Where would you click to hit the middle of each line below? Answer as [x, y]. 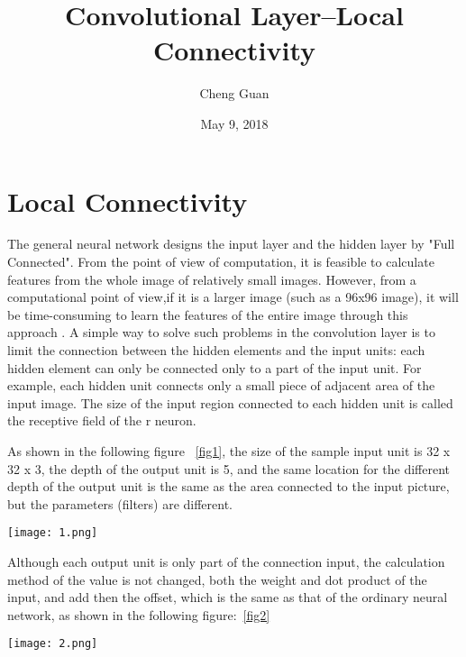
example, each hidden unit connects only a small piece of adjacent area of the [221, 385]
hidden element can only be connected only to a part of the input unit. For [215, 367]
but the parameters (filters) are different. [120, 503]
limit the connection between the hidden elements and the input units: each [216, 350]
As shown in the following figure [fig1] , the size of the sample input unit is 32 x [229, 450]
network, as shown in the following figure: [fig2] [139, 614]
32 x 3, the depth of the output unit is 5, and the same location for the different [229, 468]
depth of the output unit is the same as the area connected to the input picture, [228, 486]
